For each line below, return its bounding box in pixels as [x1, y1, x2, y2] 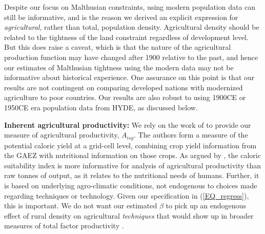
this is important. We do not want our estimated [4, 200, 157, 211]
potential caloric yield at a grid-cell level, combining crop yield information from [4, 140, 257, 150]
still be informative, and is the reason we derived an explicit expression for [4, 11, 238, 22]
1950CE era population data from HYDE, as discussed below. [4, 102, 198, 112]
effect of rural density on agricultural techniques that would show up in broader [4, 210, 254, 221]
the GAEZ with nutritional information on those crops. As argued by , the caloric [4, 150, 261, 161]
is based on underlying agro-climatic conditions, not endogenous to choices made [4, 180, 257, 190]
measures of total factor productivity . [4, 220, 124, 231]
